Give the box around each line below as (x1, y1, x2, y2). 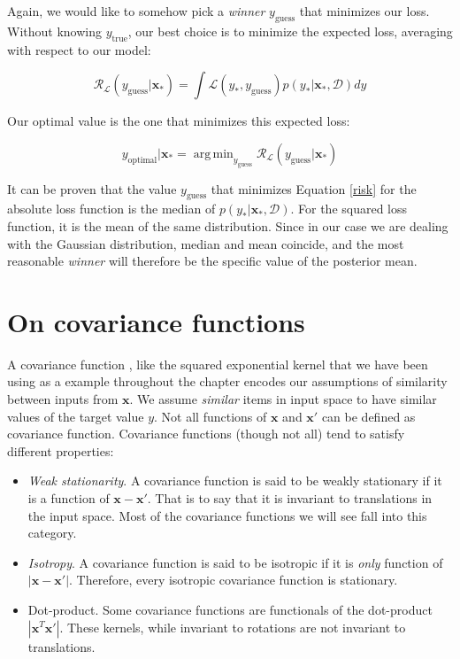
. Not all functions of (154, 407, 267, 425)
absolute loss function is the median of (7, 199, 216, 218)
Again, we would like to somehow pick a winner (7, 2, 265, 19)
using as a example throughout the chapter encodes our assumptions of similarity (7, 372, 448, 391)
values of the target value (7, 407, 144, 425)
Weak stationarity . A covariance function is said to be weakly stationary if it (27, 471, 442, 490)
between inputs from (7, 390, 119, 408)
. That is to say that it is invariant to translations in (147, 488, 433, 507)
